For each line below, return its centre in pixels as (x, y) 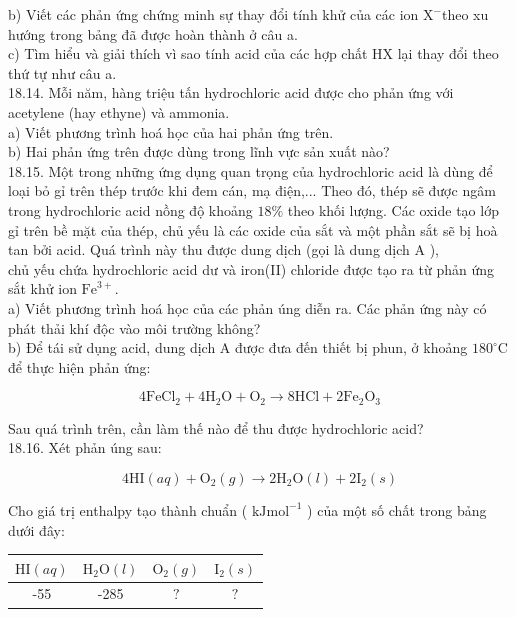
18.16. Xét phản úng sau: (85, 447)
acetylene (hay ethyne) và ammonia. (119, 111)
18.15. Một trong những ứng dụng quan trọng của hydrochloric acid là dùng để (250, 170)
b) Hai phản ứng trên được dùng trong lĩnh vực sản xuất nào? (199, 151)
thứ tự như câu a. (62, 72)
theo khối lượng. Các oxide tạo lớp (393, 209)
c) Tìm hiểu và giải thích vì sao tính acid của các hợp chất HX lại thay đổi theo (253, 53)
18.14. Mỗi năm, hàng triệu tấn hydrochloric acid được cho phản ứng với (231, 92)
